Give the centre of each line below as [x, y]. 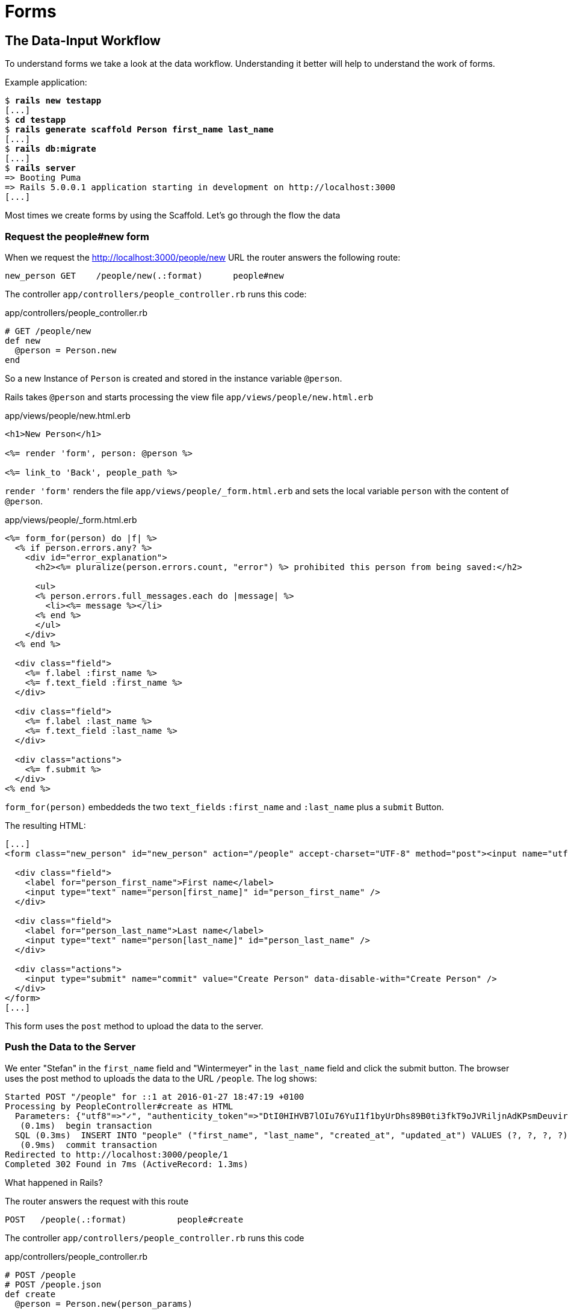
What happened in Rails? [54, 1182]
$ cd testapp [35, 120]
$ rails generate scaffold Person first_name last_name [139, 130]
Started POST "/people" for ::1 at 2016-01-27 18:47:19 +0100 [155, 1096]
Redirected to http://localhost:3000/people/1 [116, 1154]
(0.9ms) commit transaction [88, 1145]
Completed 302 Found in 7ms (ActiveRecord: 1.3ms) [127, 1164]
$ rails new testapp [53, 101]
